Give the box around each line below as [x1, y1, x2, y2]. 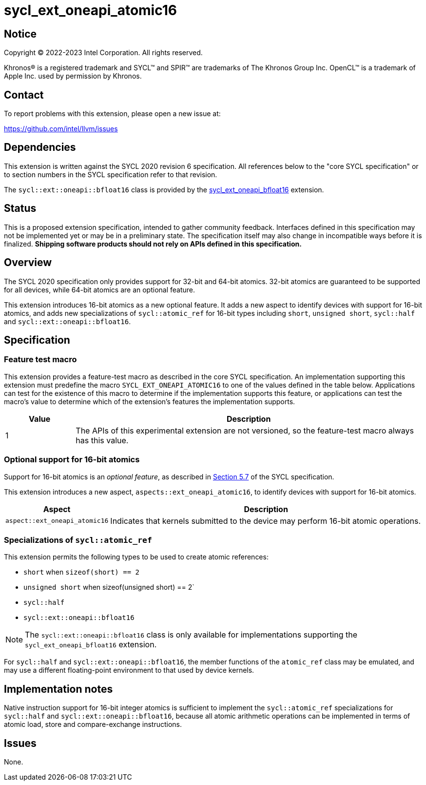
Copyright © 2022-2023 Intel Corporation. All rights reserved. [4, 48, 203, 57]
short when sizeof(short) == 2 [23, 568, 139, 577]
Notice [4, 27, 37, 40]
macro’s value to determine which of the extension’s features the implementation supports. [4, 397, 295, 406]
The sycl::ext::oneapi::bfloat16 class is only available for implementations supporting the [25, 630, 358, 640]
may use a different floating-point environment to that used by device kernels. [4, 666, 254, 675]
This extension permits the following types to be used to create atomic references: [4, 553, 269, 561]
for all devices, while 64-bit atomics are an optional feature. [4, 285, 195, 294]
